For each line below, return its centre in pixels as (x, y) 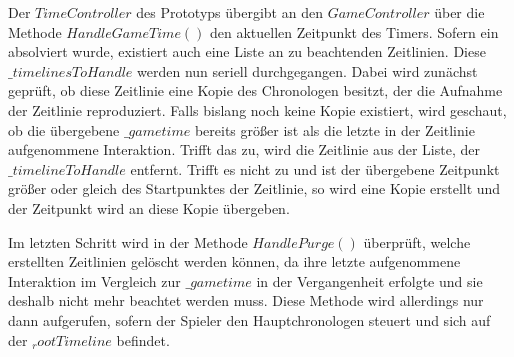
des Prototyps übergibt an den (229, 12)
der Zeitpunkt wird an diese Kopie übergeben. (149, 207)
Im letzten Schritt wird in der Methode (128, 241)
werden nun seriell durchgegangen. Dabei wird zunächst (307, 70)
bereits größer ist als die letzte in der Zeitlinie (334, 129)
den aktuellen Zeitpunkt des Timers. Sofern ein (354, 31)
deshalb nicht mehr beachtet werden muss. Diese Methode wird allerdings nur (246, 300)
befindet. (143, 339)
